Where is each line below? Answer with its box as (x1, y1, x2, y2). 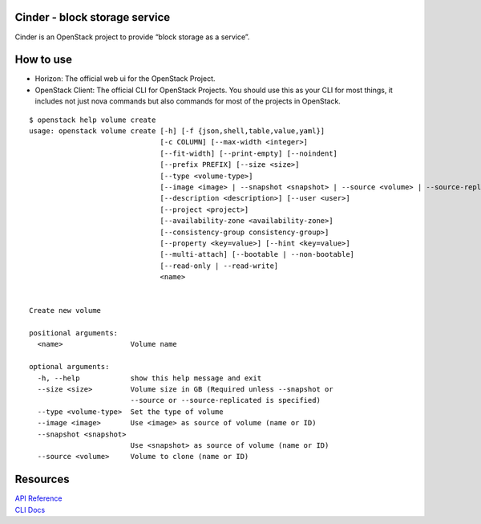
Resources (14, 473, 70, 486)
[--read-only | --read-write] (160, 261, 279, 270)
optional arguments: (29, 362, 110, 372)
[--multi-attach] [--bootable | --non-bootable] (160, 250, 355, 259)
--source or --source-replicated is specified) (130, 396, 321, 405)
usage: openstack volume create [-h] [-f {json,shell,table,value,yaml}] (29, 126, 325, 136)
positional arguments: (29, 329, 119, 338)
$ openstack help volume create (29, 115, 156, 124)
